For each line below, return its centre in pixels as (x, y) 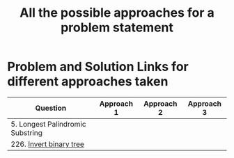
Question (51, 108)
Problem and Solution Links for (98, 67)
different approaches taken (88, 82)
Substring (27, 132)
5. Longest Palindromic (48, 124)
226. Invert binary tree (48, 144)
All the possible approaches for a (117, 13)
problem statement (117, 27)
